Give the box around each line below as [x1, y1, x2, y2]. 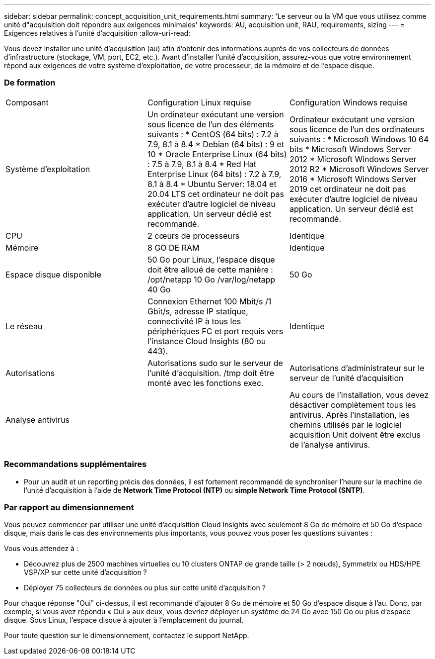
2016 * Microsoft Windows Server [289, 174, 417, 184]
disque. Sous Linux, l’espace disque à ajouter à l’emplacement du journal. [4, 616, 244, 625]
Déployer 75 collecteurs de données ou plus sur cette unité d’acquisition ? [24, 583, 266, 592]
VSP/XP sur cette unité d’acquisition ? [24, 568, 147, 577]
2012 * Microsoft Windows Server [289, 154, 417, 164]
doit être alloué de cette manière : [147, 264, 273, 275]
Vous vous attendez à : [4, 544, 78, 553]
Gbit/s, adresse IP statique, [147, 306, 248, 316]
